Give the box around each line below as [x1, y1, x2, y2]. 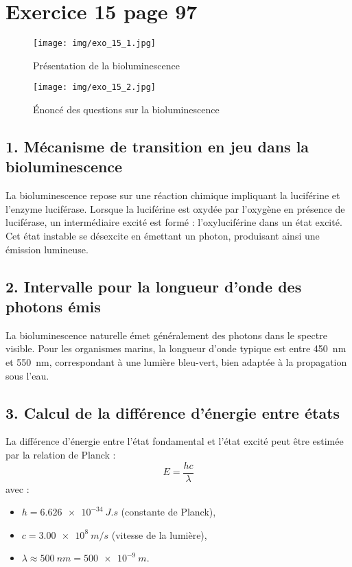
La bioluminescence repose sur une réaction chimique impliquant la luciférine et [5, 188, 340, 202]
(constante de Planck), [121, 505, 216, 519]
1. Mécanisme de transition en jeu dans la [5, 136, 309, 157]
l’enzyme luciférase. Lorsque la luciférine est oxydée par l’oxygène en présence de [5, 201, 345, 216]
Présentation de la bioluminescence [33, 58, 180, 72]
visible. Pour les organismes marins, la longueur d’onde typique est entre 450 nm [5, 341, 347, 356]
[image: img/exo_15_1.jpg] [33, 38, 156, 49]
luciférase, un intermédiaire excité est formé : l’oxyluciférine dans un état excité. [5, 215, 342, 229]
